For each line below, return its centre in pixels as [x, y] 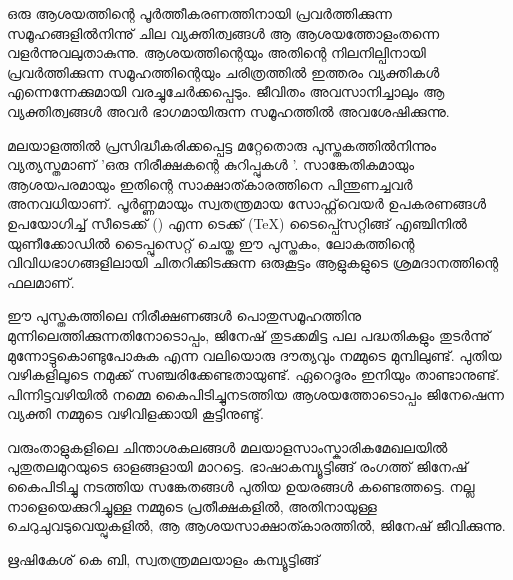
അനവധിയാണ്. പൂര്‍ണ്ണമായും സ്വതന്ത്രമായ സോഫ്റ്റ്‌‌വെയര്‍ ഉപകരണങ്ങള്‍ [246, 203]
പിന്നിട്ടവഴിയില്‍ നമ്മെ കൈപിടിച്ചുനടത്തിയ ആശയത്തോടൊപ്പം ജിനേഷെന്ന [255, 393]
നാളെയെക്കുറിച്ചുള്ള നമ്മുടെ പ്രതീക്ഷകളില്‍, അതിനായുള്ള [192, 505]
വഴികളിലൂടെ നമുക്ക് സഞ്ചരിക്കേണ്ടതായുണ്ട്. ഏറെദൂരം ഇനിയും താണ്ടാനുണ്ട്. [253, 374]
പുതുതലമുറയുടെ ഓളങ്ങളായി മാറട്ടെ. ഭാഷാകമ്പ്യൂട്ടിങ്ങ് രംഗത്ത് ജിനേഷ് [237, 466]
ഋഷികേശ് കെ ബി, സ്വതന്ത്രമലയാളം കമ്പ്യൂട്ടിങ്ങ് [163, 558]
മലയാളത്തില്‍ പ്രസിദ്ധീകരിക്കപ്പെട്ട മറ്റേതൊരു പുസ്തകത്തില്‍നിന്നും [222, 144]
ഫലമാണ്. [41, 281]
